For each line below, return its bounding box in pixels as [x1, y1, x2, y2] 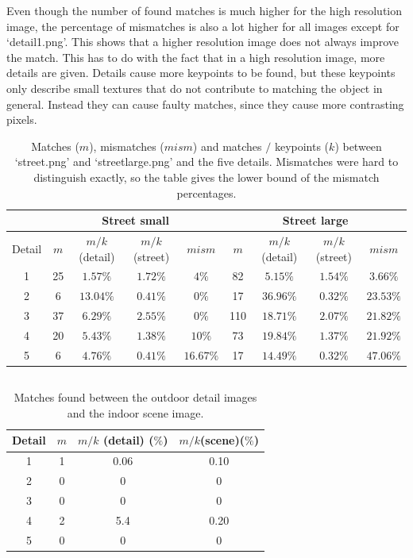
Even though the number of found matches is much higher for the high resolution [6, 2, 403, 18]
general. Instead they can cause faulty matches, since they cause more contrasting [6, 95, 404, 112]
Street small [102, 212, 169, 229]
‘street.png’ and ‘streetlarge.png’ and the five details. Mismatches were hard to [14, 153, 399, 170]
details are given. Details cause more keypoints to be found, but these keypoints [6, 64, 396, 81]
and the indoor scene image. [67, 404, 204, 421]
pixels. [6, 111, 37, 128]
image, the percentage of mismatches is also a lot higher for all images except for [6, 17, 399, 34]
